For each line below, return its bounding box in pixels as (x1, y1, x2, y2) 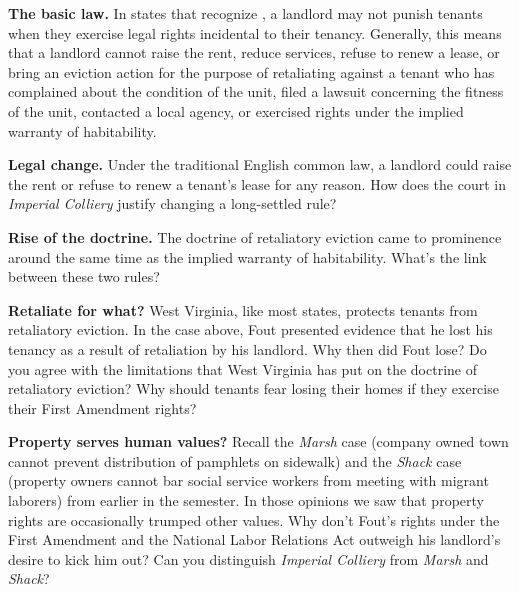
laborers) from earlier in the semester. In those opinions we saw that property (8, 490, 484, 511)
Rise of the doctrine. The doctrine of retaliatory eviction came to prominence (8, 226, 502, 247)
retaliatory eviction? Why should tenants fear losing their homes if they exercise (8, 378, 499, 399)
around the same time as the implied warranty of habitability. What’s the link (8, 246, 487, 267)
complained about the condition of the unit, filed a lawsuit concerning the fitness (8, 81, 504, 102)
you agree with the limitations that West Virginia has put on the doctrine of (8, 358, 477, 379)
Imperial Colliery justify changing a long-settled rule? (8, 193, 337, 214)
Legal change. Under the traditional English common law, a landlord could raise (8, 154, 512, 175)
